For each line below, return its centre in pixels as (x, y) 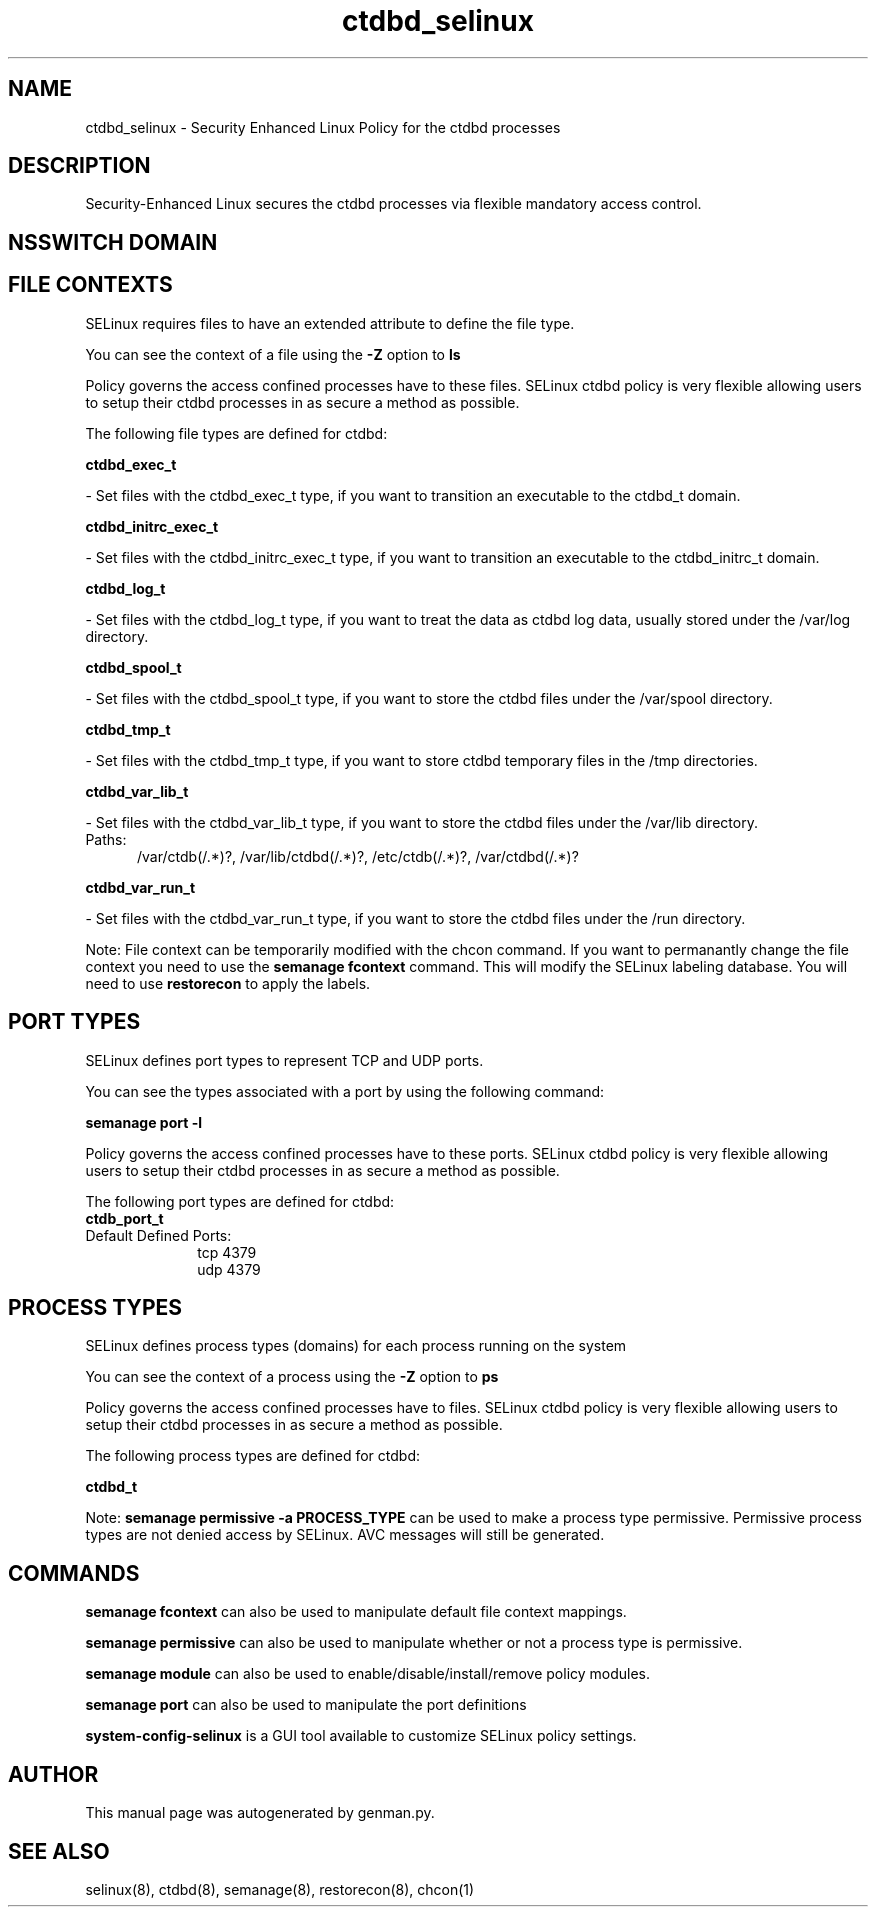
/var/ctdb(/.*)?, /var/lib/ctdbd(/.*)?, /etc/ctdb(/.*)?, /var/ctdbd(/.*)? (358, 856)
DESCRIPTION (79, 166)
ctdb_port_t (124, 1218)
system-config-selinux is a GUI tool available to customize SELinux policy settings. (361, 1736)
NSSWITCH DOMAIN (113, 242)
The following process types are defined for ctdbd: (253, 1456)
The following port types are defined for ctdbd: (240, 1201)
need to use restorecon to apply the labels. (228, 983)
